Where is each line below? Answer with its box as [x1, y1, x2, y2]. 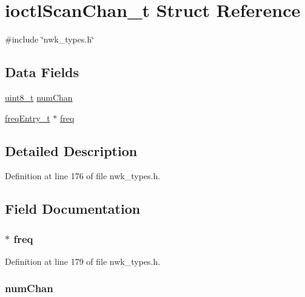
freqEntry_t [5, 111, 50, 124]
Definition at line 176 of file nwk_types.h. [5, 169, 161, 182]
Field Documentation [5, 199, 141, 218]
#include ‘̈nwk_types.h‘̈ [5, 33, 95, 46]
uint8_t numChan [5, 90, 73, 103]
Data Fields [5, 63, 79, 81]
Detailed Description [5, 141, 138, 160]
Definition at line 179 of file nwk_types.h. [5, 254, 161, 267]
